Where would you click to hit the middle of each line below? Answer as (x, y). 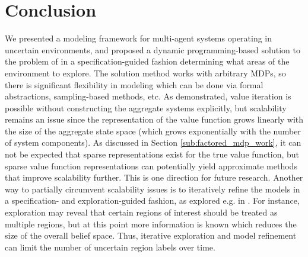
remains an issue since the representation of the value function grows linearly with (154, 119)
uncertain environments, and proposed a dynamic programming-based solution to (153, 49)
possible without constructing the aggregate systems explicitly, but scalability (146, 107)
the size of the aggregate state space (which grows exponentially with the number (153, 131)
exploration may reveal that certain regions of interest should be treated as (141, 212)
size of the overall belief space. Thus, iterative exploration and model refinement (151, 235)
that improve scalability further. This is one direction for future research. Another (154, 177)
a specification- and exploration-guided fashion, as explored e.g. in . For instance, (152, 200)
